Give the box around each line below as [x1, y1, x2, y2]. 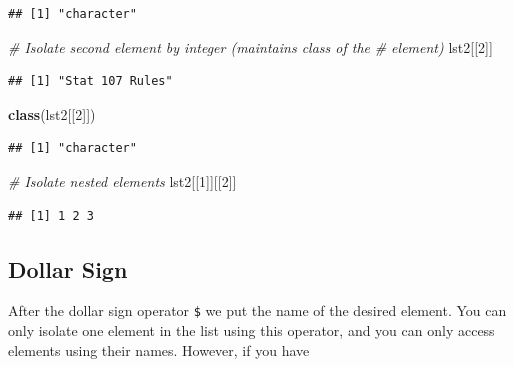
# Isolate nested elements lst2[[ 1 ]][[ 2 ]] [8, 170, 237, 191]
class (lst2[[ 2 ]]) [8, 103, 96, 124]
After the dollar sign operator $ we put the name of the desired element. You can [8, 300, 507, 321]
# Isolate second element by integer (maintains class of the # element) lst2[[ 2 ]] [8, 36, 493, 57]
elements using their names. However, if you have [8, 339, 310, 360]
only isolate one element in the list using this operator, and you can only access [8, 320, 495, 341]
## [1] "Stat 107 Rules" [8, 74, 173, 89]
